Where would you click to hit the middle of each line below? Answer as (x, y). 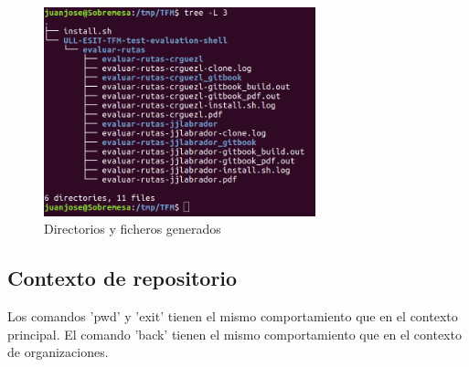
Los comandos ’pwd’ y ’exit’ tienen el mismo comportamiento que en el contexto (233, 316)
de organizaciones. (58, 352)
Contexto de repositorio (123, 278)
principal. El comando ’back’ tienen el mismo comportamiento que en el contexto (234, 334)
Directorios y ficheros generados (133, 229)
